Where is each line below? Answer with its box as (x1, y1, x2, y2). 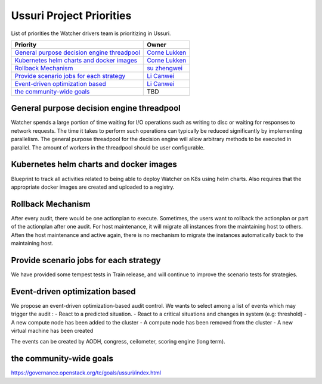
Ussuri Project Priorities (11, 9, 132, 22)
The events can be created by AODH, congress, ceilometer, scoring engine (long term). (11, 338, 226, 345)
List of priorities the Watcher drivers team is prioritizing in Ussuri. (11, 30, 171, 37)
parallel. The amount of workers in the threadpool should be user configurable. (11, 143, 205, 151)
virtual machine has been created (11, 327, 94, 334)
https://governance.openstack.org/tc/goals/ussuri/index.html (11, 369, 161, 376)
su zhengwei (147, 64, 183, 72)
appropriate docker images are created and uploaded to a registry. (11, 183, 175, 191)
